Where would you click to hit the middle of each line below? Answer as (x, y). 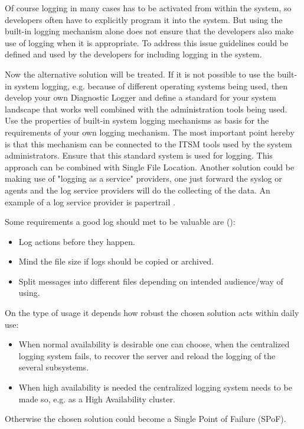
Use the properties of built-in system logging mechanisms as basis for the (137, 120)
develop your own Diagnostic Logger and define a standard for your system (140, 97)
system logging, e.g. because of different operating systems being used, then (151, 86)
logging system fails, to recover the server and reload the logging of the (147, 355)
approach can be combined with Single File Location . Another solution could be (150, 167)
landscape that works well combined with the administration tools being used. (146, 109)
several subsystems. (54, 367)
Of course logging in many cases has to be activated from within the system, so (148, 8)
